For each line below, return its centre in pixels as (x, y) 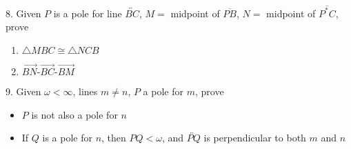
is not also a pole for (74, 114)
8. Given (23, 13)
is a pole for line (88, 13)
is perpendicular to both (255, 138)
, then (114, 138)
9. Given (23, 91)
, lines (85, 91)
